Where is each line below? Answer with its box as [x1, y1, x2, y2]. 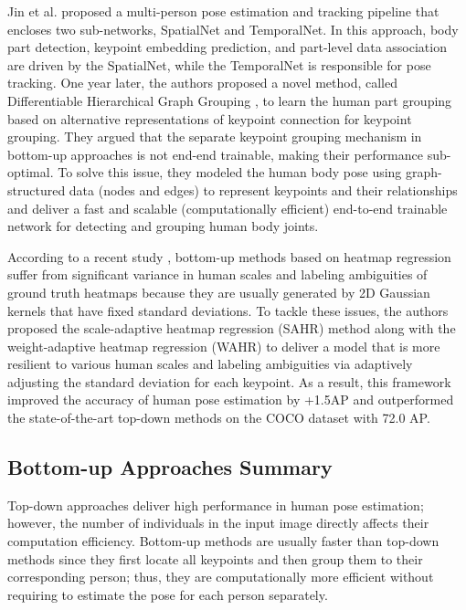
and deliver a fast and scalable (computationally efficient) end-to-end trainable [7, 198, 448, 217]
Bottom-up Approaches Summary [7, 453, 333, 481]
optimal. [7, 163, 54, 182]
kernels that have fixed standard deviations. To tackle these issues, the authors [7, 300, 449, 320]
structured [7, 180, 66, 199]
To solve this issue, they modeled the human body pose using [58, 163, 402, 182]
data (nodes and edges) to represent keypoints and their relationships [69, 180, 458, 199]
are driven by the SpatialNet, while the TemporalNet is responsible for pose [7, 55, 431, 74]
